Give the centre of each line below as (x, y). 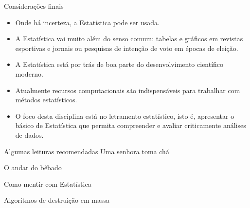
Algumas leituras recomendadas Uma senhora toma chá (87, 151)
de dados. (29, 135)
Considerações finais (34, 6)
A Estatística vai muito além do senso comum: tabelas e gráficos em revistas (129, 39)
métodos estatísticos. (46, 100)
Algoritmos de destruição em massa (57, 200)
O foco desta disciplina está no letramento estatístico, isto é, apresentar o (125, 116)
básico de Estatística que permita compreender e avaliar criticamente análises (131, 125)
